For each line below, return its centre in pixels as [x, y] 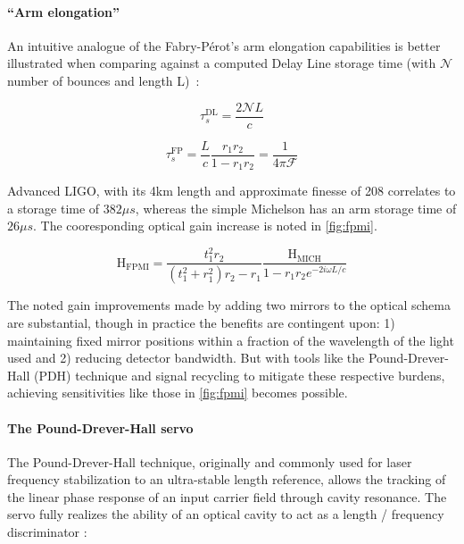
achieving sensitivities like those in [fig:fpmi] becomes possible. [178, 393]
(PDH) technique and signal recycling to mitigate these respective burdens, [239, 375]
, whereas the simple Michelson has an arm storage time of [296, 208]
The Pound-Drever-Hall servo [100, 427]
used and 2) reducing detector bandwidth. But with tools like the [186, 358]
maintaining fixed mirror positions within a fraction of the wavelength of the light [231, 340]
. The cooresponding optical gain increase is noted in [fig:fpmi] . [205, 226]
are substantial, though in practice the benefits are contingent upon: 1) [201, 322]
